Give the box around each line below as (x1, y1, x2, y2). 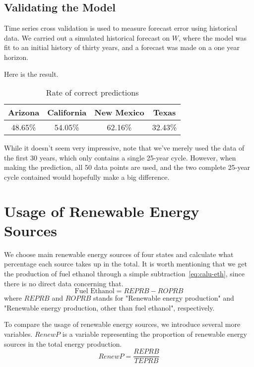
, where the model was (178, 32, 247, 43)
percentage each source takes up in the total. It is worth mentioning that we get (4, 259, 247, 269)
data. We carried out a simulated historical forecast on (4, 32, 170, 43)
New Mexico (94, 106, 144, 118)
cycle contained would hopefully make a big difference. (4, 171, 170, 182)
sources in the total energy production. (4, 338, 122, 349)
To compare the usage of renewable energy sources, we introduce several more (4, 319, 241, 329)
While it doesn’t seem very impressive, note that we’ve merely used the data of (4, 143, 245, 153)
